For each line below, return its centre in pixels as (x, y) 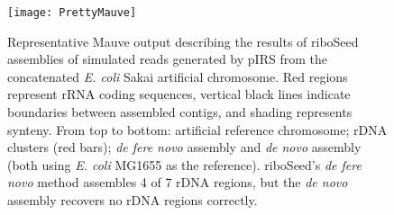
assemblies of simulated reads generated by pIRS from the (167, 59)
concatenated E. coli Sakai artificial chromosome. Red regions (178, 76)
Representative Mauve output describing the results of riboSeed (183, 41)
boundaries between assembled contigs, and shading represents (180, 112)
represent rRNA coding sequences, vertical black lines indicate (179, 94)
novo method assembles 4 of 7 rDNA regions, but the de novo (178, 182)
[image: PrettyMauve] (72, 13)
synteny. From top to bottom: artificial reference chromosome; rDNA (197, 129)
